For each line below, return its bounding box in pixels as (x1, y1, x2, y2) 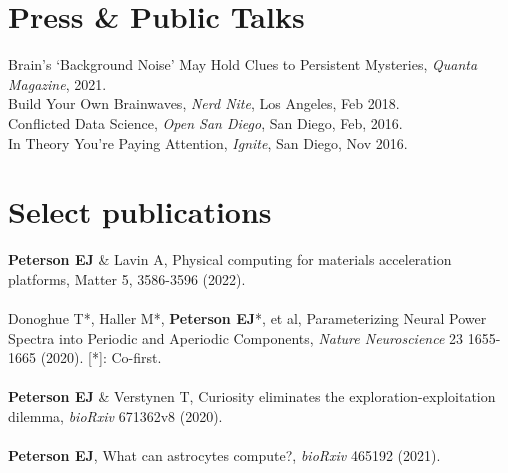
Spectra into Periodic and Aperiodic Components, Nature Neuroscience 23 (8, 327, 464, 348)
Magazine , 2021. (8, 73, 107, 94)
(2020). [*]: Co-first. (40, 347, 162, 368)
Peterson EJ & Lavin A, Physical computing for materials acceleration (8, 249, 452, 270)
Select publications (8, 191, 272, 232)
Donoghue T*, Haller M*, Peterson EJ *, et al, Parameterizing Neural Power (8, 308, 487, 328)
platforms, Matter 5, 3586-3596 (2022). (8, 268, 246, 289)
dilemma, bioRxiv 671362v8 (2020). (8, 405, 223, 426)
